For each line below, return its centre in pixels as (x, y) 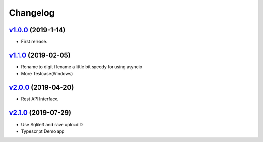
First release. (34, 42)
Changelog (32, 13)
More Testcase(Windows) (47, 74)
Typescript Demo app (43, 131)
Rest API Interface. (40, 99)
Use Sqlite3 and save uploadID (52, 125)
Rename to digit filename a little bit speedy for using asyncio (82, 67)
